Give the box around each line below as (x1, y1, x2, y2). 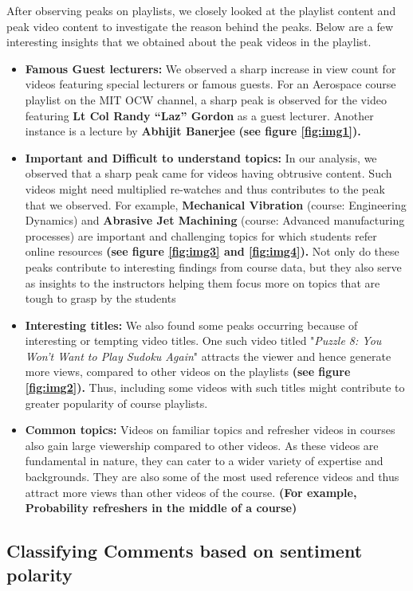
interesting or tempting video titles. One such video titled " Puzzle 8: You (25, 332, 382, 349)
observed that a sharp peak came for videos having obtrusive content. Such (25, 165, 392, 182)
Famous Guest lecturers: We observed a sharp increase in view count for (25, 60, 396, 76)
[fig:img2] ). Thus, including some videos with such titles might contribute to (25, 379, 405, 396)
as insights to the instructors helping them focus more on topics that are (25, 274, 380, 291)
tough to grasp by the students (25, 290, 176, 307)
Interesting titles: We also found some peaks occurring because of (25, 316, 358, 333)
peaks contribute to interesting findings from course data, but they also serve (25, 258, 402, 275)
